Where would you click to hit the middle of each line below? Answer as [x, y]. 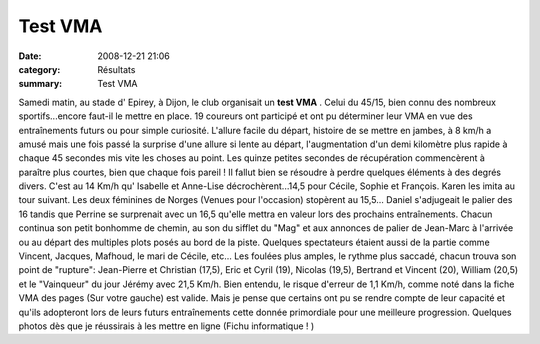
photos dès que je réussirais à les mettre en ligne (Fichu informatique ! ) [166, 326]
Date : [30, 56]
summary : [40, 84]
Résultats [116, 69]
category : [39, 69]
